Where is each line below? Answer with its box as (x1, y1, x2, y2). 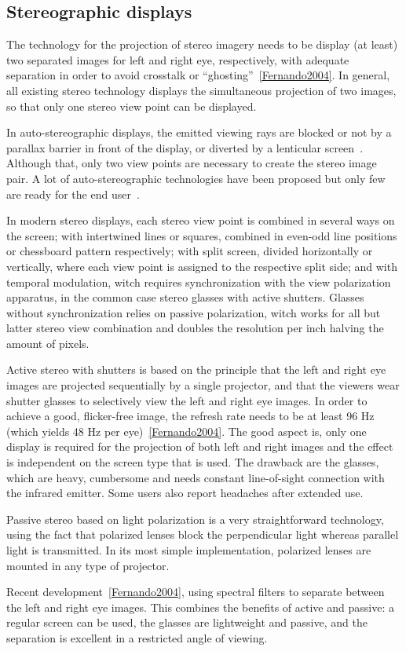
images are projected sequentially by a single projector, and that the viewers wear (6, 377, 400, 393)
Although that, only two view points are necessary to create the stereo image (6, 155, 377, 171)
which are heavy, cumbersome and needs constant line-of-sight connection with (6, 469, 385, 485)
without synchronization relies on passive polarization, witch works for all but (6, 304, 381, 320)
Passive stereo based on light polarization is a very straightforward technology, (6, 510, 384, 527)
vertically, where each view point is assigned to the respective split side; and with (6, 258, 397, 274)
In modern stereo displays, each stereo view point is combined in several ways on (6, 212, 395, 229)
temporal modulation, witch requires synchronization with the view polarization (6, 273, 391, 290)
